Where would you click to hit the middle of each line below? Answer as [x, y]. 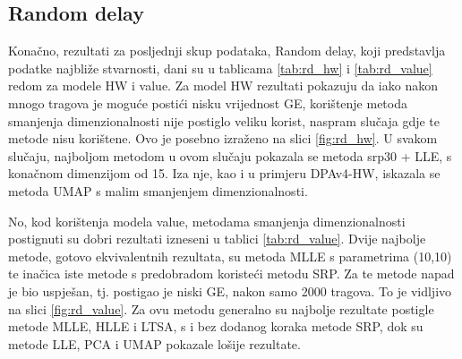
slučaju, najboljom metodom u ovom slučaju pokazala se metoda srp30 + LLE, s [230, 155]
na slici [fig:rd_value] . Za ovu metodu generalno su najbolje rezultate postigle [221, 308]
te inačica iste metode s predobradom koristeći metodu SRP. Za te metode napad [231, 274]
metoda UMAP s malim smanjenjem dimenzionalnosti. [158, 190]
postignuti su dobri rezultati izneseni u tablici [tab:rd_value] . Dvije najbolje [217, 239]
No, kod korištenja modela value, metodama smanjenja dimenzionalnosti [207, 221]
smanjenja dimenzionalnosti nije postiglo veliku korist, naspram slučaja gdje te [224, 120]
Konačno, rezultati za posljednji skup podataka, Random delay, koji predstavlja [227, 51]
